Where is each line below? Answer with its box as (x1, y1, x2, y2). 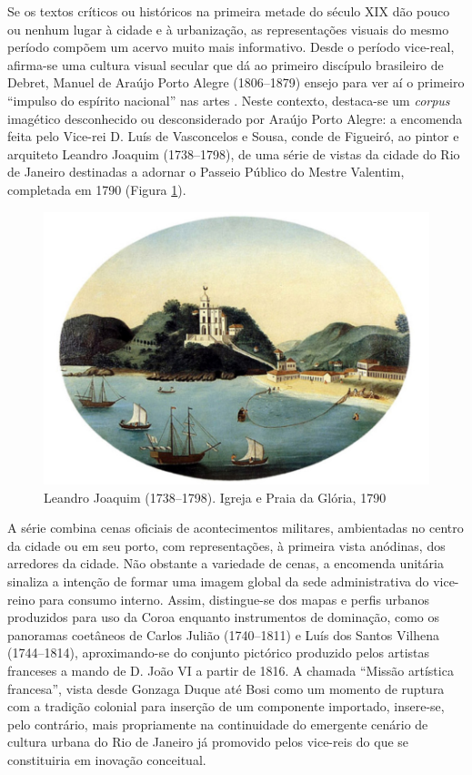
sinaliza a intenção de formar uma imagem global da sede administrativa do (7, 571, 429, 590)
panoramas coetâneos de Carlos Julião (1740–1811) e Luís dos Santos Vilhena (7, 625, 439, 644)
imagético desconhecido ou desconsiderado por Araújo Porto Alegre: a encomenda (7, 108, 463, 127)
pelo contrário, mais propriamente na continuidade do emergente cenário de (7, 714, 428, 733)
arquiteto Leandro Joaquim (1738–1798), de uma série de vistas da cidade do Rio (7, 144, 460, 163)
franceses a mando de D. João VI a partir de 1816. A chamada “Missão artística (7, 660, 454, 679)
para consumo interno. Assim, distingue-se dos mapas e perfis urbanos (39, 589, 430, 608)
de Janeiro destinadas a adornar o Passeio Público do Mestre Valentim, (7, 162, 405, 181)
